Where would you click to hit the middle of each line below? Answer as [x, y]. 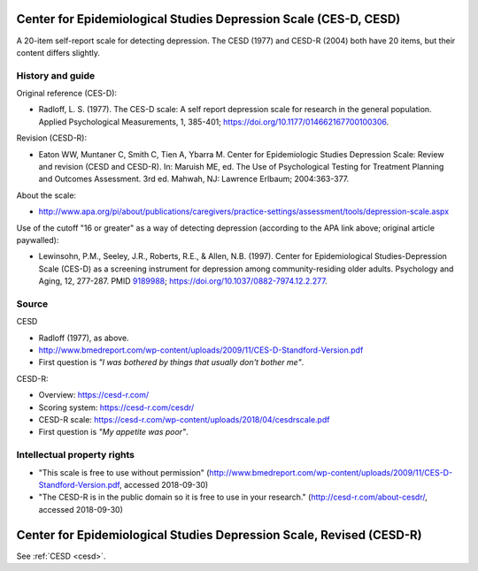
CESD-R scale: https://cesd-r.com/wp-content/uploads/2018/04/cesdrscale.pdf [184, 419]
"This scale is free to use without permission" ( [124, 472]
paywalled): [38, 240]
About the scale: [46, 195]
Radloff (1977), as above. [84, 338]
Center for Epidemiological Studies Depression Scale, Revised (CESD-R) [219, 535]
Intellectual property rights [76, 455]
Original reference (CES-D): [67, 94]
